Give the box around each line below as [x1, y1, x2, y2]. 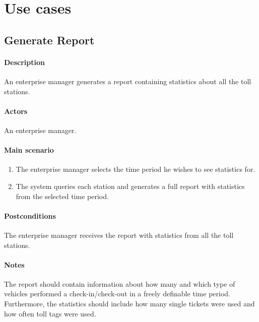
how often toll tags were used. [4, 308, 96, 318]
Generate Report [4, 32, 95, 47]
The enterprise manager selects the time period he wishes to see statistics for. [16, 164, 255, 174]
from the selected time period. [16, 190, 109, 201]
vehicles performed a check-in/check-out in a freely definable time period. [4, 288, 230, 299]
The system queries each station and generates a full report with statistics [16, 180, 245, 191]
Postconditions [4, 210, 56, 221]
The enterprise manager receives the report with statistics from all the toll [4, 229, 234, 240]
